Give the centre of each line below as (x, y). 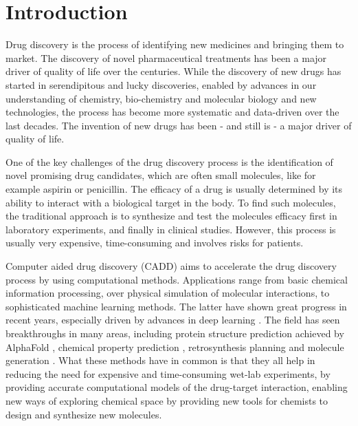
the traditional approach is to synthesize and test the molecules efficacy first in (171, 216)
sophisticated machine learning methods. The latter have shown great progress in (176, 306)
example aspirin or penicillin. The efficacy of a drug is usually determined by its (174, 189)
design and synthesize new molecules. (84, 414)
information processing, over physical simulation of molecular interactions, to (168, 293)
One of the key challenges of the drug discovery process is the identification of (169, 161)
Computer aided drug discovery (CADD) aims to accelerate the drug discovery (171, 266)
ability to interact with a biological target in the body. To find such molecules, (171, 202)
